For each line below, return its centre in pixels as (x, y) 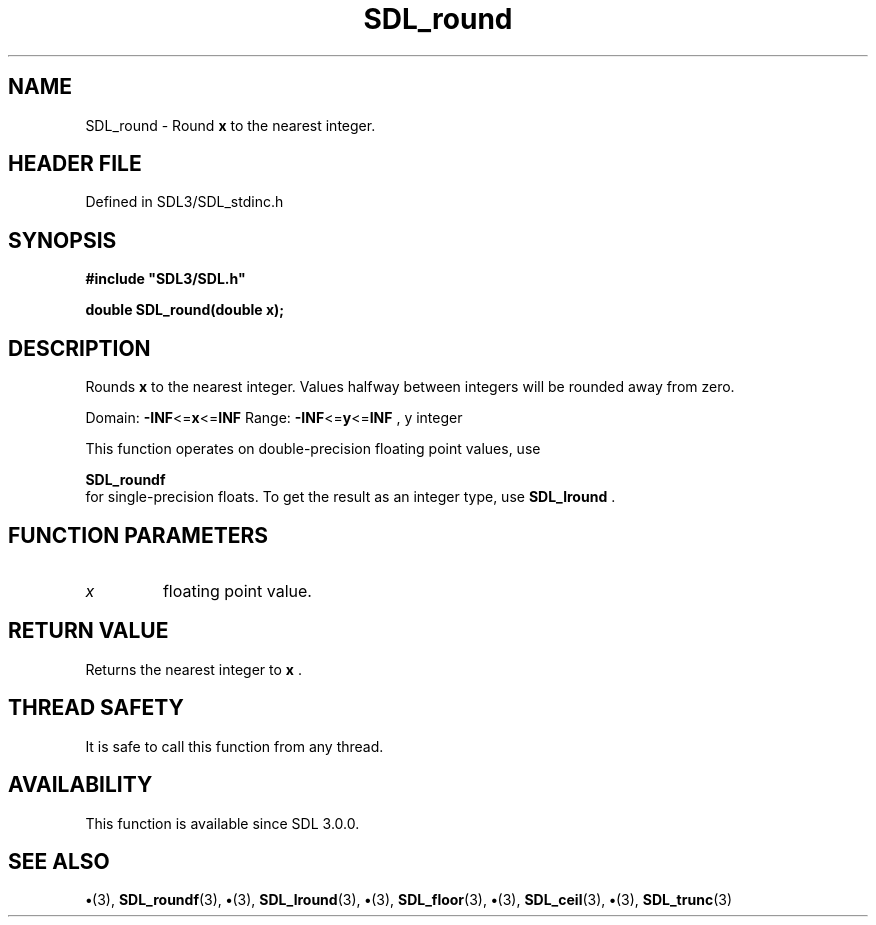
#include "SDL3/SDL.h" (165, 279)
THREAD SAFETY (96, 708)
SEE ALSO (59, 861)
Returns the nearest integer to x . (193, 669)
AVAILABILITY (80, 785)
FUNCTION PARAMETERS (138, 535)
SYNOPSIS (62, 240)
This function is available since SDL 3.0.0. (222, 823)
